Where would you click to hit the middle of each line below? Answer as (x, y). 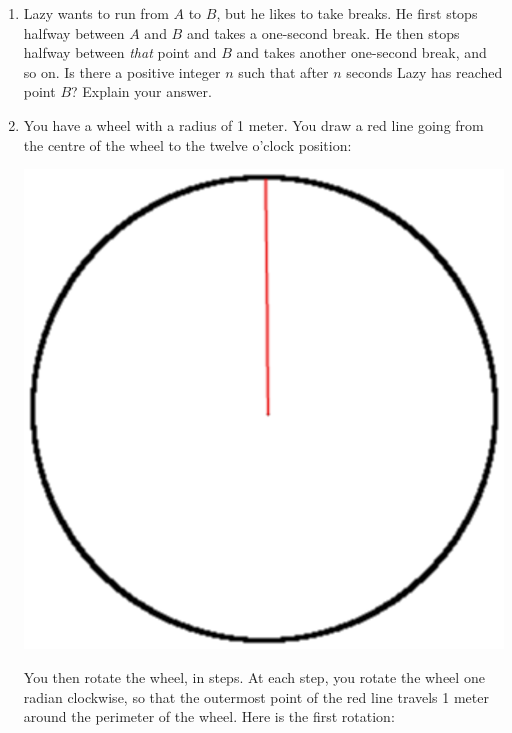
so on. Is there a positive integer (122, 71)
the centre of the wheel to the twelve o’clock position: (187, 144)
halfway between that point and (120, 52)
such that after (283, 71)
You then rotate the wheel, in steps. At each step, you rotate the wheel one (254, 676)
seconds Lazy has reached (424, 71)
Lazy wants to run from (96, 13)
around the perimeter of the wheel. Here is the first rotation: (209, 716)
